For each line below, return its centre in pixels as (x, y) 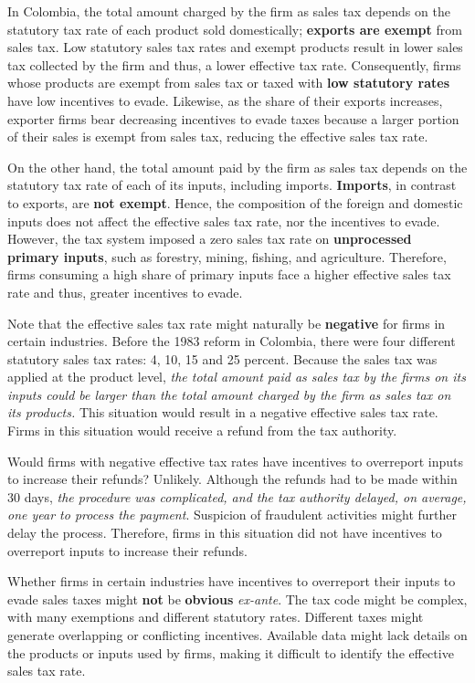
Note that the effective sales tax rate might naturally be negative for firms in (227, 323)
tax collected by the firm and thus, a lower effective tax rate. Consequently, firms (234, 64)
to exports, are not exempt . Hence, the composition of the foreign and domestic (235, 202)
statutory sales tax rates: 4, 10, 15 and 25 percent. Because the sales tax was (222, 358)
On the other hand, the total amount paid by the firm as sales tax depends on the (237, 167)
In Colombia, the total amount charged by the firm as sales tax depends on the (229, 11)
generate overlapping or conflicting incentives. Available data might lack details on (237, 635)
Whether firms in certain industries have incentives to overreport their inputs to (232, 581)
